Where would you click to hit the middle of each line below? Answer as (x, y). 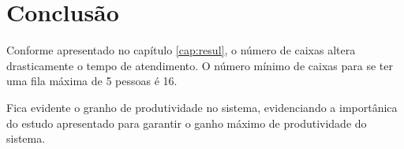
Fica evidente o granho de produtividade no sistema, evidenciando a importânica (202, 107)
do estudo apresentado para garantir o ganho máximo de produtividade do (187, 123)
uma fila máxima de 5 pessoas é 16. (92, 81)
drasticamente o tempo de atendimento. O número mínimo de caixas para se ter (200, 65)
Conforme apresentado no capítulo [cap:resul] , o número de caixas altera (181, 50)
